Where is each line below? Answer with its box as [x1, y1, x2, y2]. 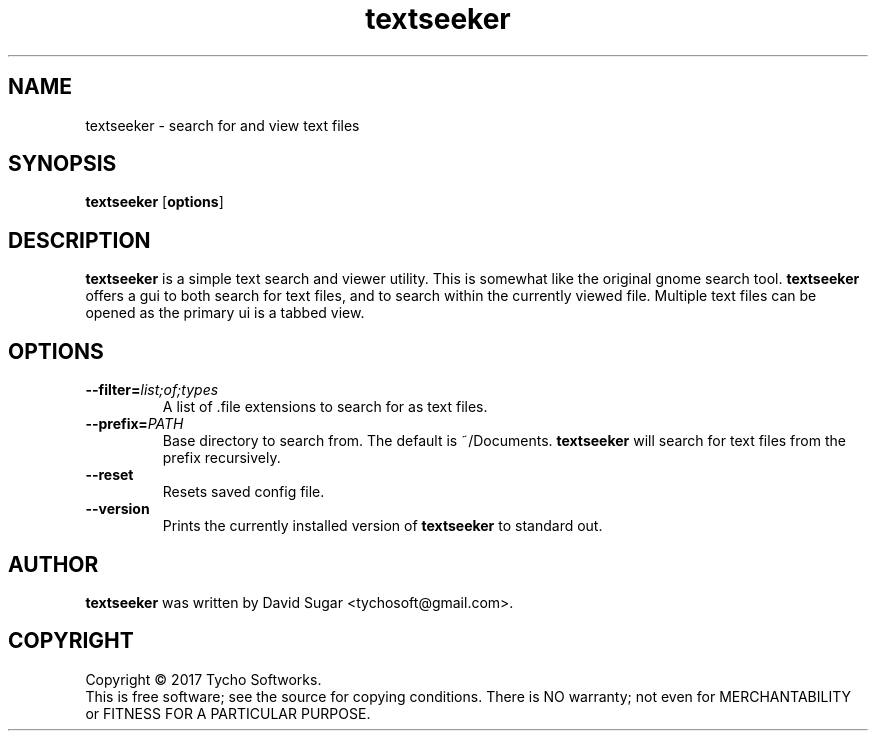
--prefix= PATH [85, 415, 184, 433]
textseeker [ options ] [85, 193, 224, 211]
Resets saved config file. [162, 483, 325, 501]
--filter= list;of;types [85, 381, 219, 399]
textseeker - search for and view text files [85, 116, 360, 134]
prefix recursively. [162, 449, 281, 467]
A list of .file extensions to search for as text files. [162, 398, 488, 416]
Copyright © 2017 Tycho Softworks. [85, 670, 322, 688]
